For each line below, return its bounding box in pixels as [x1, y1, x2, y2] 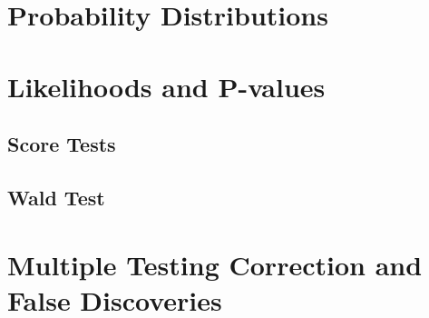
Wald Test [7, 183, 105, 211]
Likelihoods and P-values [7, 67, 326, 104]
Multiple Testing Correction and [7, 245, 423, 283]
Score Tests [7, 130, 116, 158]
